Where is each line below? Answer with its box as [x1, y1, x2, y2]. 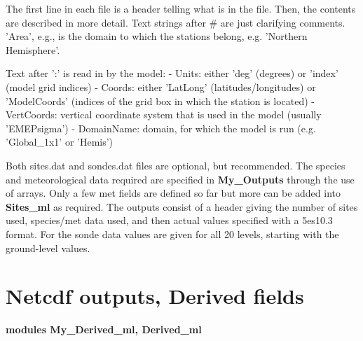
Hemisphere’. [6, 42, 60, 57]
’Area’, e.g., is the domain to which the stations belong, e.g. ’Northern [6, 29, 308, 43]
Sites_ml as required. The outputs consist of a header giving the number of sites [6, 199, 358, 214]
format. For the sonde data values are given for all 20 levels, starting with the [6, 226, 339, 241]
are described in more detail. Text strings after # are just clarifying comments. [6, 15, 345, 29]
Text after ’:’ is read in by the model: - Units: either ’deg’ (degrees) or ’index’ [6, 66, 338, 81]
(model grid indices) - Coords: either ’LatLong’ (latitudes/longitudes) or [6, 79, 316, 94]
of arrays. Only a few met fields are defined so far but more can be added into [6, 186, 341, 200]
